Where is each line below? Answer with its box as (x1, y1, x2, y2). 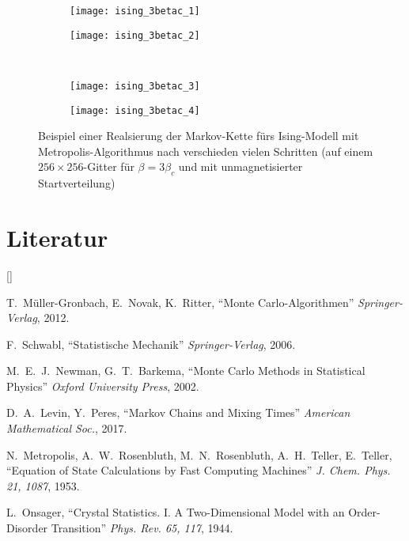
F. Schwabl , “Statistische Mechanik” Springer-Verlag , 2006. (6, 335, 296, 352)
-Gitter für (83, 158, 134, 175)
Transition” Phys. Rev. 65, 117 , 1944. (51, 520, 233, 536)
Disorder (6, 520, 48, 536)
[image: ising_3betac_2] (70, 29, 200, 41)
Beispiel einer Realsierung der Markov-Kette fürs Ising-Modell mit (38, 127, 359, 144)
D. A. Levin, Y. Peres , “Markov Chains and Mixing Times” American (6, 404, 350, 421)
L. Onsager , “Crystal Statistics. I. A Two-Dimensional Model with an (6, 504, 345, 520)
